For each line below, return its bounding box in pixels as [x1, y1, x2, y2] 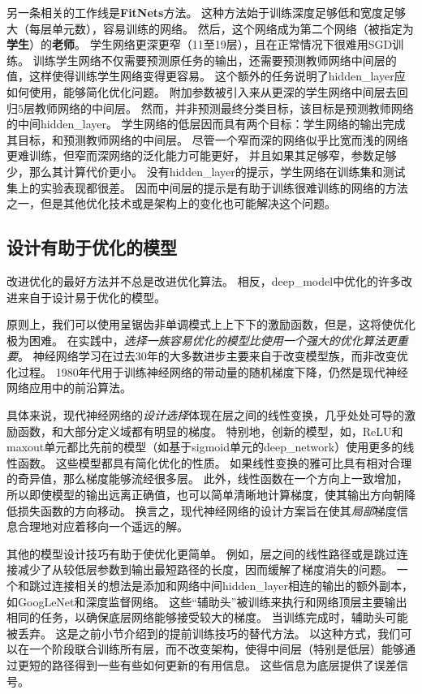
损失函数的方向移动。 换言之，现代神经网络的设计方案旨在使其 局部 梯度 [17, 502, 397, 519]
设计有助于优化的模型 [6, 235, 177, 260]
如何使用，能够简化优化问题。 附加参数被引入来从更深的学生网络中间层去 [6, 83, 397, 100]
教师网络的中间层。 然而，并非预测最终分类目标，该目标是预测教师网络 [34, 99, 414, 116]
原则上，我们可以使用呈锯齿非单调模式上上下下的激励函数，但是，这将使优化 [6, 316, 416, 333]
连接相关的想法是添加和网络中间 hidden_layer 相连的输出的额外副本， [51, 577, 413, 594]
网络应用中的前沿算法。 [6, 379, 131, 396]
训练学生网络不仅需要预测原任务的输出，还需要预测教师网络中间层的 [32, 51, 397, 68]
